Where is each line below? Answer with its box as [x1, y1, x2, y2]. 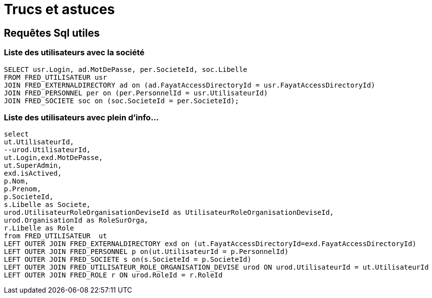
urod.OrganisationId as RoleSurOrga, [4, 216, 149, 225]
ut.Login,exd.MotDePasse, [4, 154, 103, 162]
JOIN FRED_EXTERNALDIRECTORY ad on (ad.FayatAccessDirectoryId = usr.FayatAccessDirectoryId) [4, 81, 375, 89]
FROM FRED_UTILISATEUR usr [4, 73, 107, 81]
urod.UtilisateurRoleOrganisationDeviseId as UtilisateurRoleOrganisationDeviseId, [4, 208, 334, 217]
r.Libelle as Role [4, 224, 74, 232]
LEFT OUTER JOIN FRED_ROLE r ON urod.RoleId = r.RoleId [4, 271, 223, 279]
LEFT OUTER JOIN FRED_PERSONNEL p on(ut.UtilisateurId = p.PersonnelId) [4, 248, 289, 256]
